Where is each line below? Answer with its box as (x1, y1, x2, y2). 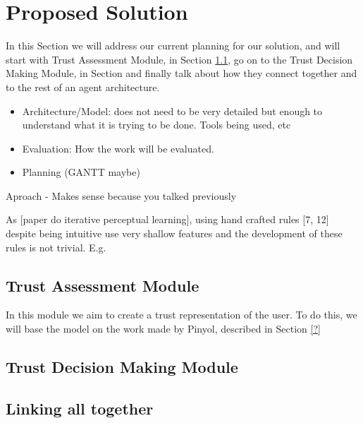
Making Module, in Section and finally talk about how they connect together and (6, 66, 357, 81)
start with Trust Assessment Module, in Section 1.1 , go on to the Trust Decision (6, 52, 353, 66)
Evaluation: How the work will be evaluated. (22, 141, 214, 155)
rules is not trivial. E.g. (6, 239, 106, 254)
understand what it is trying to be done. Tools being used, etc (22, 117, 291, 132)
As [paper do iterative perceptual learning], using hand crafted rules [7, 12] (6, 212, 329, 227)
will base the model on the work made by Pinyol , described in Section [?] (6, 321, 321, 336)
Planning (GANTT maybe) (22, 165, 140, 179)
